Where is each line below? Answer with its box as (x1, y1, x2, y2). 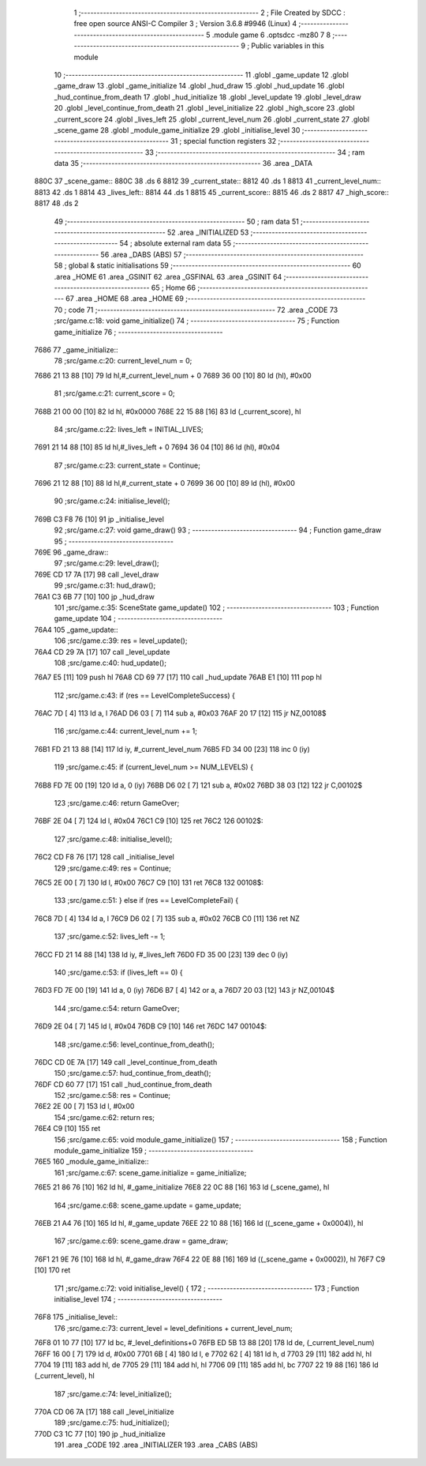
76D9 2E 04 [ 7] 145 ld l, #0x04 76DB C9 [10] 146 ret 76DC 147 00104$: (34, 1021, 267, 1031)
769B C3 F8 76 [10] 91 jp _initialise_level (34, 514, 165, 524)
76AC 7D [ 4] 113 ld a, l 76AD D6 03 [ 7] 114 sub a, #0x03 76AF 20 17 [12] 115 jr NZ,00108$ (34, 709, 327, 718)
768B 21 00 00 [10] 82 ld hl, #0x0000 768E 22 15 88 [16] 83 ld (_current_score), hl (34, 407, 301, 416)
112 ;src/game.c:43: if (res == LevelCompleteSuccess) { (54, 690, 236, 700)
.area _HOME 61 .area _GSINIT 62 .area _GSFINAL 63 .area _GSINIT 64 (54, 272, 282, 281)
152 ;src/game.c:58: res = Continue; (54, 1091, 171, 1100)
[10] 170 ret (34, 1265, 71, 1275)
